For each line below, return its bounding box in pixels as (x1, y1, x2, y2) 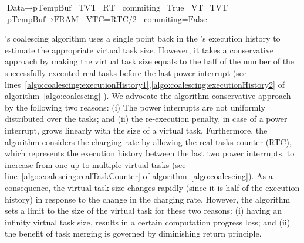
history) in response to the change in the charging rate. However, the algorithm (5, 193, 291, 205)
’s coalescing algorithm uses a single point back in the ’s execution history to (5, 32, 281, 45)
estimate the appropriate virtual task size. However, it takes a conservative (5, 43, 273, 56)
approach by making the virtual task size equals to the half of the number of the (5, 55, 295, 67)
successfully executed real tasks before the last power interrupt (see (5, 66, 247, 78)
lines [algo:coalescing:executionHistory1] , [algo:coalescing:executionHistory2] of (5, 78, 285, 90)
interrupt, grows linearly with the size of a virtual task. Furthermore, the (5, 124, 268, 136)
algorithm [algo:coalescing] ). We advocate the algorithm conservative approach (5, 90, 291, 102)
